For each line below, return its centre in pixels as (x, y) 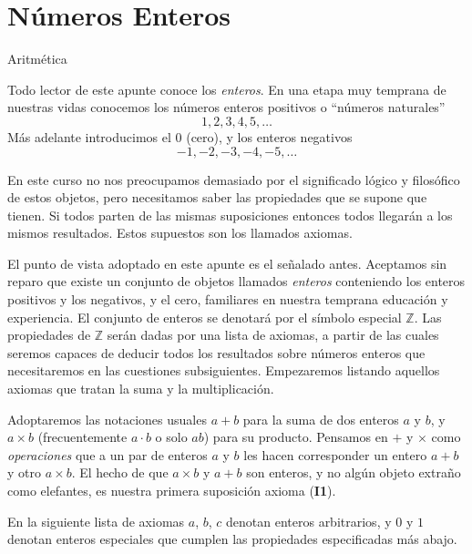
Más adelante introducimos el (89, 136)
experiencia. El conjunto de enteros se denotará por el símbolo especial (205, 317)
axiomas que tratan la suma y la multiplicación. (141, 389)
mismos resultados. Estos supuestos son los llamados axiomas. (180, 233)
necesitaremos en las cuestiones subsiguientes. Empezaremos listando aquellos (224, 370)
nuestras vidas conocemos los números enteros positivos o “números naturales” (226, 107)
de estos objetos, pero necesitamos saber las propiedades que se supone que (217, 197)
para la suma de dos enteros (321, 419)
